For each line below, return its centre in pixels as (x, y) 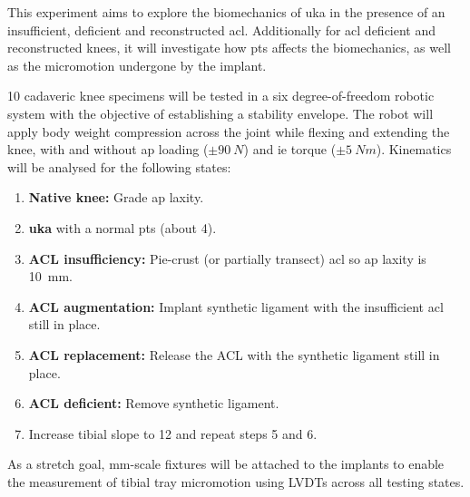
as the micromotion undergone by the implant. (137, 65)
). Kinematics (414, 149)
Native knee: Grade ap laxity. (116, 197)
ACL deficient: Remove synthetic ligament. (154, 403)
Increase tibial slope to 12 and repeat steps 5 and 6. (173, 433)
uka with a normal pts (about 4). (122, 227)
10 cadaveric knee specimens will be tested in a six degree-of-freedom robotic (221, 96)
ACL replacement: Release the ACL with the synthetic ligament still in (234, 354)
